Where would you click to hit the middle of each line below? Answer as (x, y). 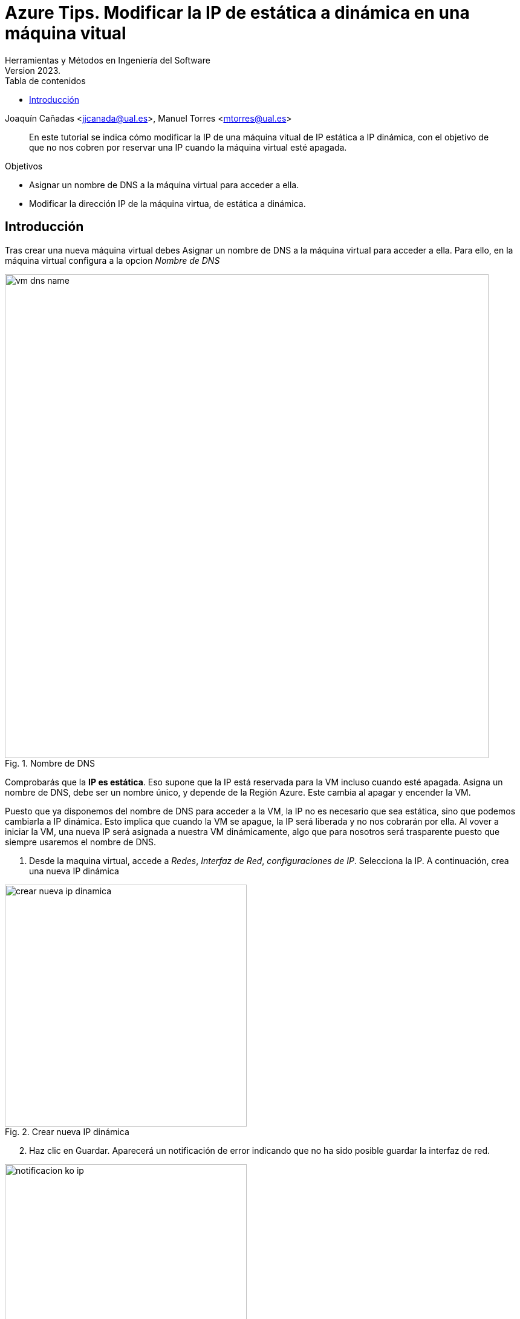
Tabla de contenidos (45, 80)
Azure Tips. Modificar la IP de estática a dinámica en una (237, 13)
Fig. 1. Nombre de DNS (50, 763)
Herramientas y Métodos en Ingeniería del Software (108, 60)
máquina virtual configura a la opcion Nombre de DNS (112, 260)
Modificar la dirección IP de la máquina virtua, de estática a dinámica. (167, 203)
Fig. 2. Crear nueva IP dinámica (67, 1131)
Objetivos (24, 166)
